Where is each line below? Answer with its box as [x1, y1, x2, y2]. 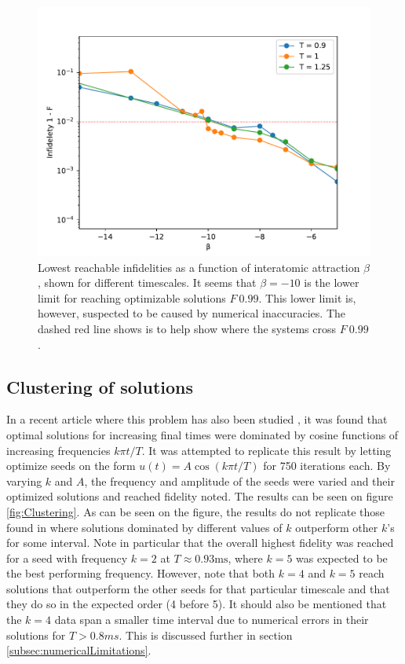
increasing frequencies [6, 442, 111, 458]
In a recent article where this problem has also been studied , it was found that [6, 411, 388, 427]
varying [6, 472, 42, 489]
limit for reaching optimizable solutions [38, 289, 226, 306]
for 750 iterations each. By [263, 457, 391, 474]
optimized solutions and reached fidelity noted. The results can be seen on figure [6, 488, 393, 504]
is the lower [304, 274, 359, 291]
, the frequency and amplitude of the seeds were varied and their [84, 472, 395, 489]
